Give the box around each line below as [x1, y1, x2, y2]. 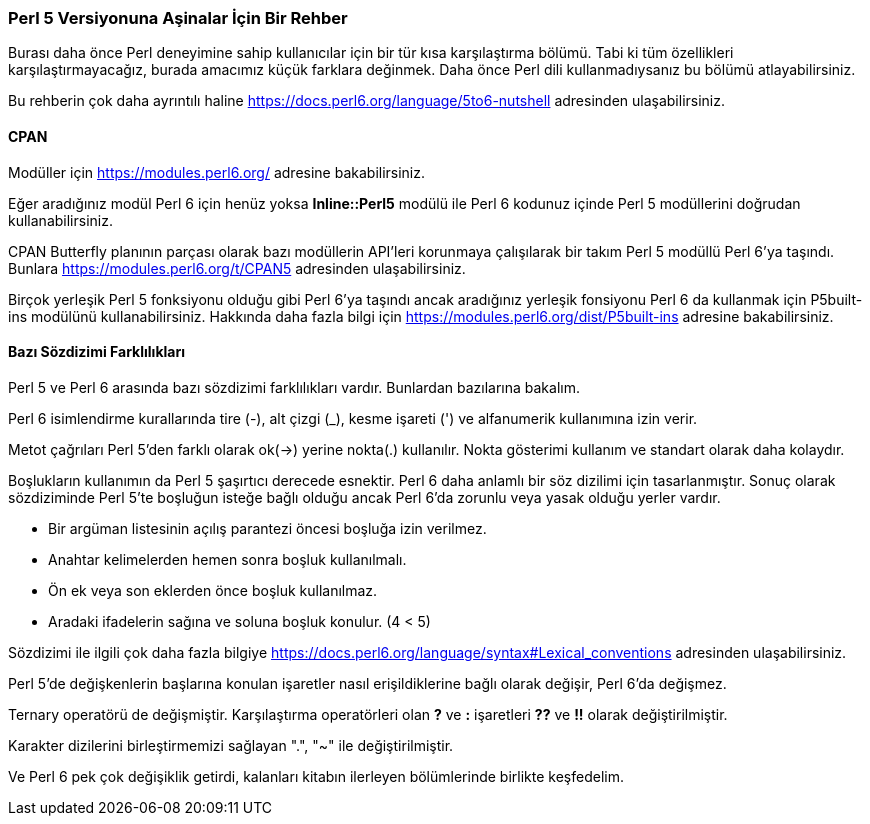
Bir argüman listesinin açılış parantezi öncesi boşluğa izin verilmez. [48, 519, 487, 537]
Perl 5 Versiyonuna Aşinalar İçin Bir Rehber [8, 8, 348, 28]
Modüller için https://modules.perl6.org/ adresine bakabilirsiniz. [8, 163, 426, 181]
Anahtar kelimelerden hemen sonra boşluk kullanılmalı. [48, 550, 407, 568]
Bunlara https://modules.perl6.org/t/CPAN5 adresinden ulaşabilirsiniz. [8, 259, 466, 277]
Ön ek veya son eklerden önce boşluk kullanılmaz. [48, 581, 378, 599]
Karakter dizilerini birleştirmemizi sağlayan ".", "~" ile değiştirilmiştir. [8, 736, 454, 754]
